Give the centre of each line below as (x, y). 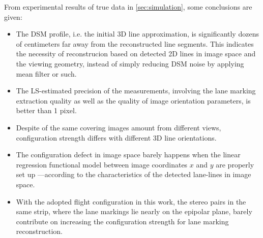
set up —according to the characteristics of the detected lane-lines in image (134, 174)
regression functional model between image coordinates (102, 164)
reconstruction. (39, 231)
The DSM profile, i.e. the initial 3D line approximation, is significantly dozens (137, 34)
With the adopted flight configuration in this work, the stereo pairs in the (131, 201)
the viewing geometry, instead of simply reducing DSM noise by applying (130, 63)
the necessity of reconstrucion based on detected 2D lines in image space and (136, 54)
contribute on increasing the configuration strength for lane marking (122, 221)
